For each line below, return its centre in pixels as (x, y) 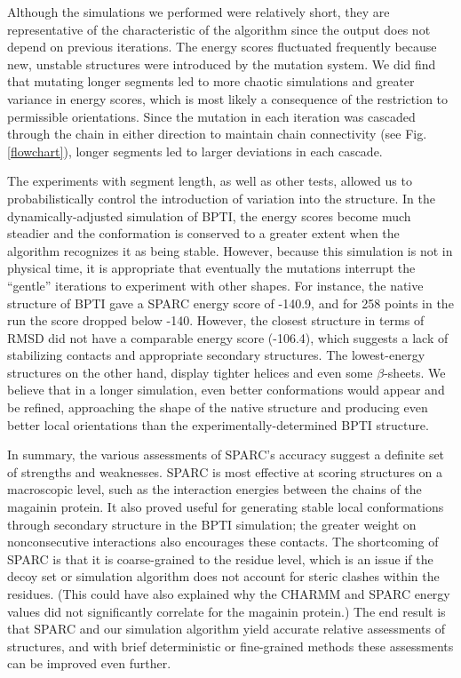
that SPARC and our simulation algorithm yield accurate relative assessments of (226, 629)
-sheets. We (415, 372)
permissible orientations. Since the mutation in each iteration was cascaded (211, 116)
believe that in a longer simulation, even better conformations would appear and (226, 390)
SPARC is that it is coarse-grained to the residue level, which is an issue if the (220, 558)
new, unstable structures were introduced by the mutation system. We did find (222, 64)
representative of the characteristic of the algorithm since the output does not (219, 29)
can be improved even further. (89, 663)
